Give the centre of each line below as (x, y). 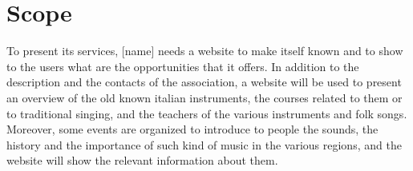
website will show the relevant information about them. (142, 160)
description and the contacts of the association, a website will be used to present (204, 82)
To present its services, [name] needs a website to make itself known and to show (205, 51)
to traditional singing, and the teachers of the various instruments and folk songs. (207, 113)
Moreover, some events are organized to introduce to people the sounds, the (192, 129)
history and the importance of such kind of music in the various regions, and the (204, 144)
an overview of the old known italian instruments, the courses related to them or (204, 97)
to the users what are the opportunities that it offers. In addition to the (183, 66)
